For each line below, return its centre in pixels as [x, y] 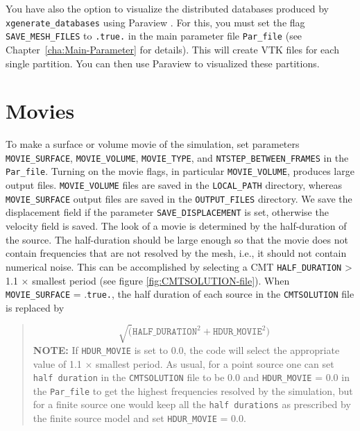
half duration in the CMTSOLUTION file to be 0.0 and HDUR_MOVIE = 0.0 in [191, 377]
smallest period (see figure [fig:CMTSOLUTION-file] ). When [161, 280]
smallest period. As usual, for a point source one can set [215, 363]
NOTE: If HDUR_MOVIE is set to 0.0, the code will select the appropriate [186, 349]
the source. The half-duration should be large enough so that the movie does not [177, 239]
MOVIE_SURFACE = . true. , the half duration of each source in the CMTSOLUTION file [180, 294]
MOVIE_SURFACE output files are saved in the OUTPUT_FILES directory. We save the [179, 198]
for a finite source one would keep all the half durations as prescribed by [192, 404]
